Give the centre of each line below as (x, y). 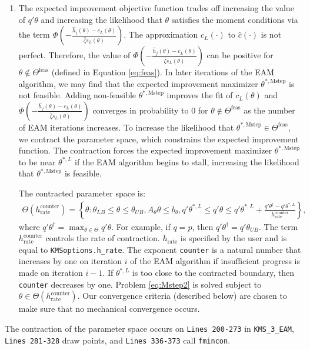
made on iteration (51, 272)
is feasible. (83, 173)
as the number (269, 110)
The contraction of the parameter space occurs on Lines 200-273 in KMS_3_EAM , (149, 328)
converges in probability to (141, 110)
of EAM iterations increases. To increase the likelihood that (126, 127)
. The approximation (161, 34)
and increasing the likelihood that (101, 19)
